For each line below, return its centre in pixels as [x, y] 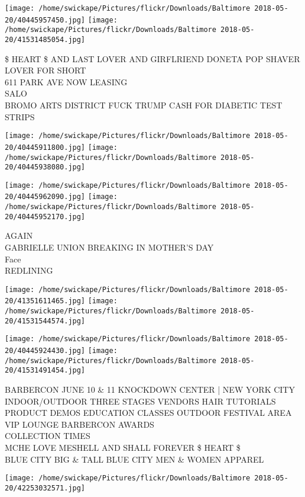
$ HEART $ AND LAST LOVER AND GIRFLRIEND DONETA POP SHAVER [152, 58]
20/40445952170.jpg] [45, 217]
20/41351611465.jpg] [45, 301]
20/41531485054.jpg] [45, 39]
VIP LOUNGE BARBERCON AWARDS [80, 424]
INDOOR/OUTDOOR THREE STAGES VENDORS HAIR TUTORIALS [140, 401]
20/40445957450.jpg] [45, 20]
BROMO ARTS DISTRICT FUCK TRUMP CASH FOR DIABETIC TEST [144, 105]
